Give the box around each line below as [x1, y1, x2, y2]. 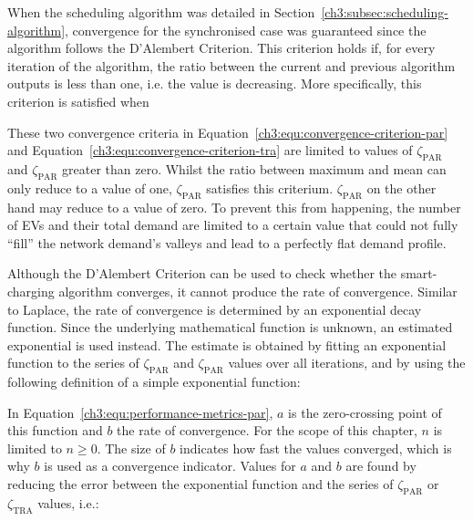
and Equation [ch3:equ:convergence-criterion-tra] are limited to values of [7, 141, 413, 160]
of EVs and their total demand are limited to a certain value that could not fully [7, 215, 458, 234]
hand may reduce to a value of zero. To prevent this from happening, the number [7, 197, 461, 216]
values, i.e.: [37, 493, 99, 512]
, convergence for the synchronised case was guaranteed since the [65, 20, 427, 39]
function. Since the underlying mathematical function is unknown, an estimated [7, 318, 453, 337]
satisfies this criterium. [206, 178, 334, 197]
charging [7, 281, 55, 300]
